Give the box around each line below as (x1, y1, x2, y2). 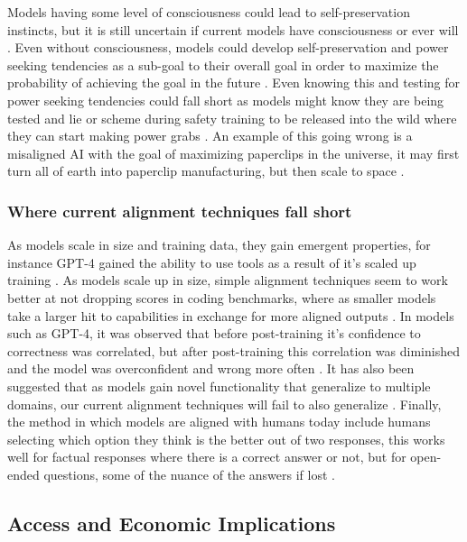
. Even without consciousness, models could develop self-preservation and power (7, 38, 449, 57)
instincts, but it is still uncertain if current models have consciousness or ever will (7, 20, 459, 39)
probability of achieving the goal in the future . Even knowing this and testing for (7, 73, 461, 92)
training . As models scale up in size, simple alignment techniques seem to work (7, 271, 448, 289)
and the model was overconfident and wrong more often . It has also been (7, 359, 415, 378)
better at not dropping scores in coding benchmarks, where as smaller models (7, 288, 436, 307)
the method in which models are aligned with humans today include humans (7, 412, 431, 431)
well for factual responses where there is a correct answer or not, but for (7, 447, 406, 466)
